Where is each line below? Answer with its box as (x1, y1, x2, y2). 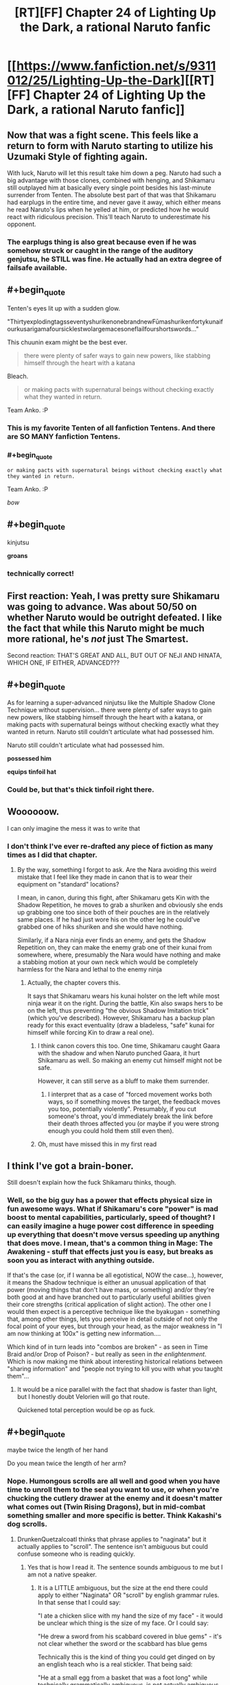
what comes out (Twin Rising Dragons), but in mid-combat (7, 1502, 206, 1512)
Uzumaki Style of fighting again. (7, 150, 148, 162)
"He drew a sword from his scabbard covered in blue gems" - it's (37, 1632, 222, 1640)
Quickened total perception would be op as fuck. (16, 1406, 156, 1414)
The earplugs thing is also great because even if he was (7, 237, 197, 247)
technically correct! (7, 569, 74, 579)
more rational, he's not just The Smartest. (7, 633, 189, 645)
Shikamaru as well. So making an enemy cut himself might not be (37, 1056, 222, 1064)
